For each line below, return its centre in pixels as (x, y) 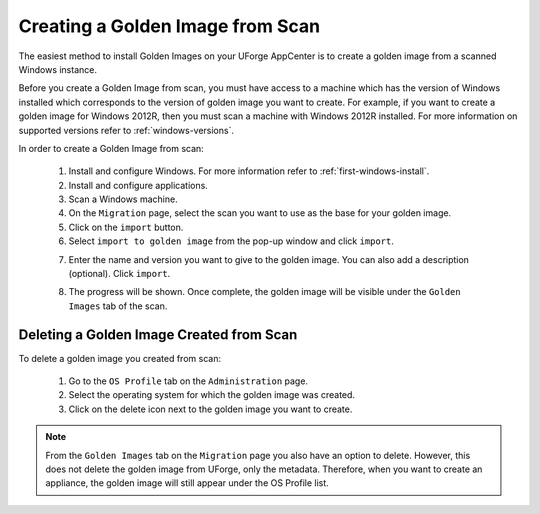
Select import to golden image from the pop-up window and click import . (231, 241)
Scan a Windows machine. (123, 199)
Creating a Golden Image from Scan (169, 26)
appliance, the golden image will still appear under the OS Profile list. (187, 483)
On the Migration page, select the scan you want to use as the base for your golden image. (260, 213)
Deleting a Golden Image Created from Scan (158, 334)
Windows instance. (57, 69)
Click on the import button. (126, 227)
